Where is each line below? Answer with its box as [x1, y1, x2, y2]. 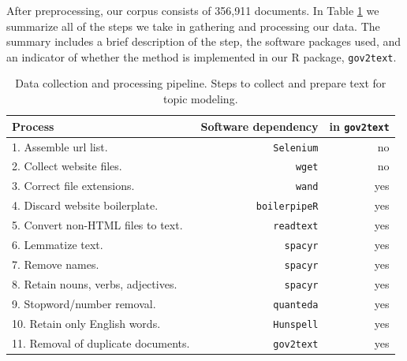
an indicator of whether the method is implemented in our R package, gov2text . [6, 48, 397, 65]
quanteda [273, 299, 319, 311]
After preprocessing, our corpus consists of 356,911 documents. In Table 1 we [6, 2, 379, 18]
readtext [273, 221, 319, 233]
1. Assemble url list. [12, 138, 108, 154]
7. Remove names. [12, 256, 99, 272]
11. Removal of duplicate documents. [12, 334, 190, 351]
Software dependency [200, 117, 319, 134]
